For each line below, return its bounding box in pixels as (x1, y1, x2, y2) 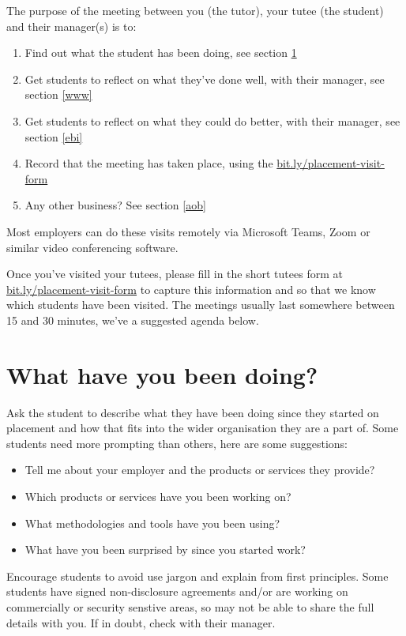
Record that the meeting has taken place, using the (24, 155, 273, 171)
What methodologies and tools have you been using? (24, 514, 280, 531)
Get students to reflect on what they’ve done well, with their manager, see (24, 70, 385, 87)
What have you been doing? (6, 358, 318, 390)
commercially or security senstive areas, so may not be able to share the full (6, 598, 374, 615)
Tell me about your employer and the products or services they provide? (24, 461, 375, 478)
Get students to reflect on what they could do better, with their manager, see (24, 112, 400, 129)
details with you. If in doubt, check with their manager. (6, 614, 276, 630)
